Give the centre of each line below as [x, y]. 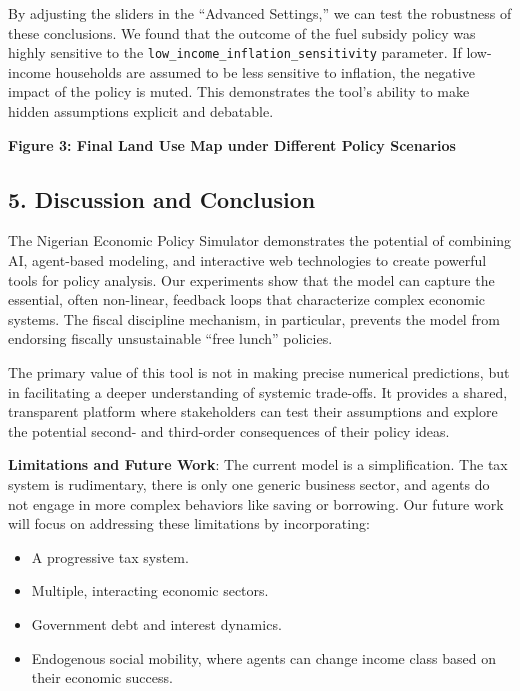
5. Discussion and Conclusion [162, 198]
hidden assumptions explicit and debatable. [141, 111]
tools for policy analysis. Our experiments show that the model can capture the [251, 279]
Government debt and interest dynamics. [156, 623]
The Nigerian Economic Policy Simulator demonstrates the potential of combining [260, 240]
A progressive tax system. [110, 556]
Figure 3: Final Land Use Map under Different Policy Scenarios [232, 144]
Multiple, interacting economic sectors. [150, 590]
